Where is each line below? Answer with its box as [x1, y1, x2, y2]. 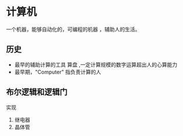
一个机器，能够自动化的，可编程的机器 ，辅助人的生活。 [6, 26, 140, 33]
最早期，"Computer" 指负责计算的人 [14, 68, 101, 75]
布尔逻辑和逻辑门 [6, 87, 68, 97]
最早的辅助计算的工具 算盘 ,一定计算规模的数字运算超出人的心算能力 [14, 61, 178, 68]
